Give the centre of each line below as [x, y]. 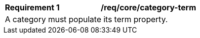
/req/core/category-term [148, 7]
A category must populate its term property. [86, 19]
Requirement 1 [32, 7]
